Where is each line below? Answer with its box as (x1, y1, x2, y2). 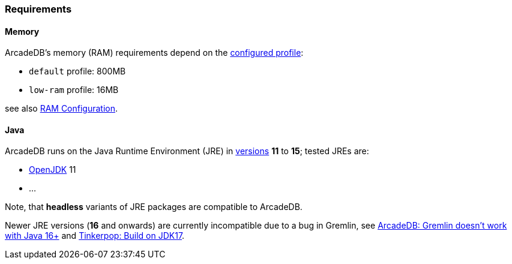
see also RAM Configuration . (5, 103, 118, 114)
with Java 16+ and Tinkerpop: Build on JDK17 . (5, 230, 185, 241)
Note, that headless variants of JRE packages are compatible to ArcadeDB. (5, 202, 303, 212)
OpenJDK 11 (29, 164, 76, 175)
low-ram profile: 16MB (29, 85, 119, 95)
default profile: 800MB (29, 66, 126, 77)
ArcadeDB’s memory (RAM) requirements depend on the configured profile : (5, 47, 304, 58)
